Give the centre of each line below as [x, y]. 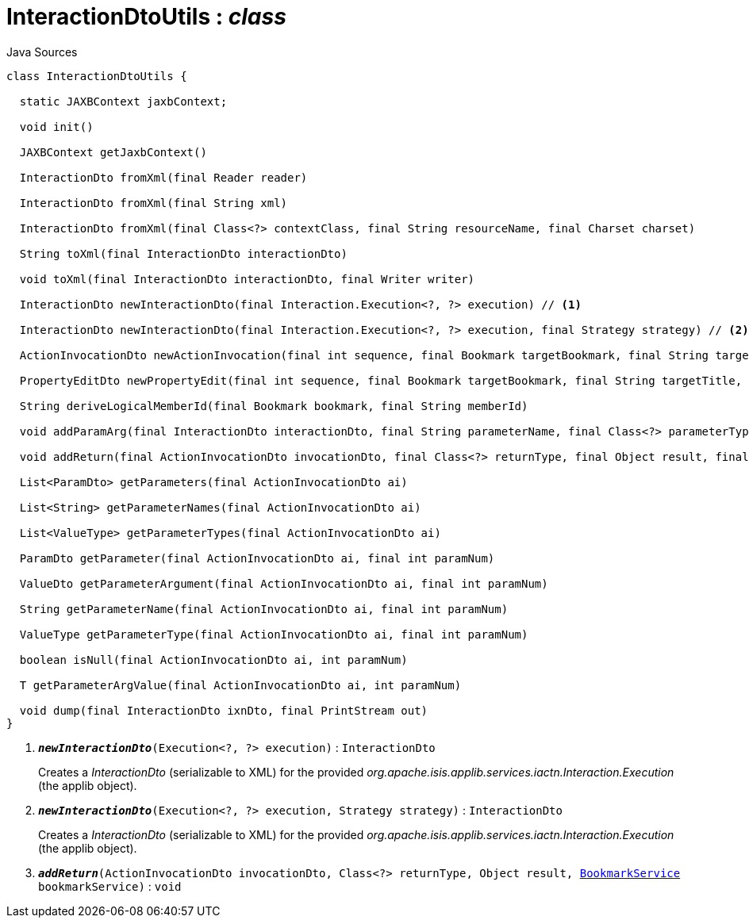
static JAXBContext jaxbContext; [123, 101]
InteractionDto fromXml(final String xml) [154, 203]
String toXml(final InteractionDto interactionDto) [183, 253]
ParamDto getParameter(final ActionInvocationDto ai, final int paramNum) [257, 558]
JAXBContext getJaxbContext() [113, 152]
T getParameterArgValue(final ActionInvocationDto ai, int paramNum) [240, 685]
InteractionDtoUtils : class [146, 17]
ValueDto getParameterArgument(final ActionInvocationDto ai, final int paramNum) [284, 583]
